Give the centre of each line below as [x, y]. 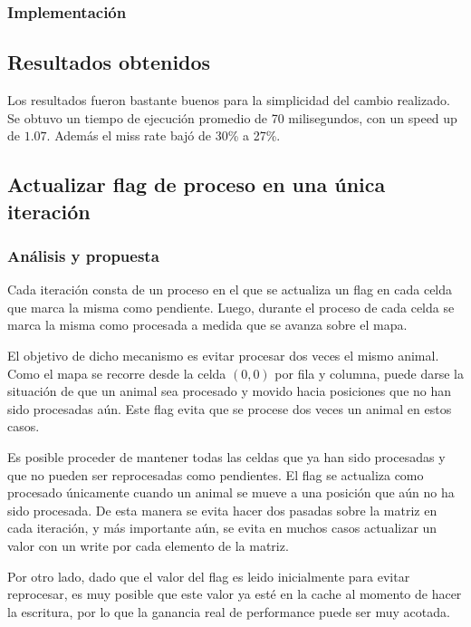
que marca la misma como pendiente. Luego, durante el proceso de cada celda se [231, 307]
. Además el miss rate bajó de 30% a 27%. [163, 135]
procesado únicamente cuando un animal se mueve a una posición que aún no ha [231, 492]
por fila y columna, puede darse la [369, 373]
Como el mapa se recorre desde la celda [117, 373]
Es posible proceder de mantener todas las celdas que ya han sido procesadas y [226, 456]
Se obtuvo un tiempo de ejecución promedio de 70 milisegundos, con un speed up [232, 117]
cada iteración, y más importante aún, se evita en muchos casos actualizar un [222, 528]
